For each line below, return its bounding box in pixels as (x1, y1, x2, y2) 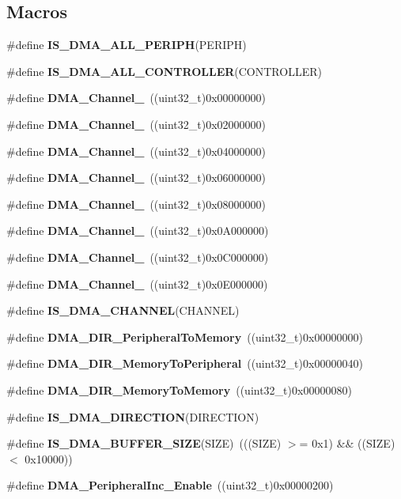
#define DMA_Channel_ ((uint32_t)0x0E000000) (6, 275, 268, 292)
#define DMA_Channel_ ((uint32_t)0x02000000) (6, 115, 267, 132)
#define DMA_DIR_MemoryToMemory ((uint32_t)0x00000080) (6, 381, 352, 398)
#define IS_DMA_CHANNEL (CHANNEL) (6, 302, 240, 319)
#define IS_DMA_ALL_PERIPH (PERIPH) (6, 36, 247, 53)
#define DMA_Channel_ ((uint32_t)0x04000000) (6, 142, 267, 159)
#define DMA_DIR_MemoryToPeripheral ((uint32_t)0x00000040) (6, 355, 363, 372)
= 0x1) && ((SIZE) (299, 435, 395, 452)
